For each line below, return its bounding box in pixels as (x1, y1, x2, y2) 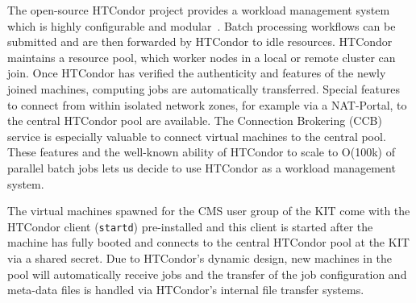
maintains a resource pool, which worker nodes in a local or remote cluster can (7, 48, 396, 65)
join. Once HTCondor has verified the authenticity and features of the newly (7, 64, 386, 81)
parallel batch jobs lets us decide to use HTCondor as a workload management (7, 159, 396, 176)
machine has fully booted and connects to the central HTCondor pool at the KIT (7, 234, 410, 251)
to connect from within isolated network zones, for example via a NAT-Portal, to (7, 96, 407, 113)
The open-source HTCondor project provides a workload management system (7, 2, 390, 18)
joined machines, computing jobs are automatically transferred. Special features (7, 80, 401, 97)
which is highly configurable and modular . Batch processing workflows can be (7, 17, 396, 34)
